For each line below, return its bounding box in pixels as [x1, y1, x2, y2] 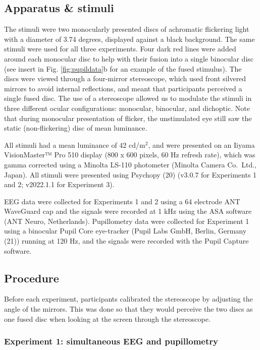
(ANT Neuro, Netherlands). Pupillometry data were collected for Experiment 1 [4, 215, 249, 226]
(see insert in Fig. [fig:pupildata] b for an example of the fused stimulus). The [4, 63, 242, 74]
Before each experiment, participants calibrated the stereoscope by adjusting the [4, 294, 253, 304]
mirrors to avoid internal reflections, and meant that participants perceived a [4, 83, 242, 93]
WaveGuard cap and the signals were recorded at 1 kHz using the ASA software [4, 206, 252, 216]
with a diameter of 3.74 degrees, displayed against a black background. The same [4, 33, 255, 44]
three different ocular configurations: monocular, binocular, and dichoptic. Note [4, 102, 250, 113]
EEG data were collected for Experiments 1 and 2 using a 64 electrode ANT [4, 196, 240, 206]
